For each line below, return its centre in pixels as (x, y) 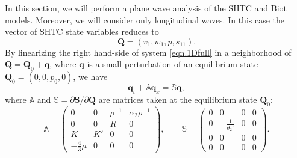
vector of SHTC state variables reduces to (82, 32)
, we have (90, 77)
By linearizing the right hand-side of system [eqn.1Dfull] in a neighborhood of (148, 52)
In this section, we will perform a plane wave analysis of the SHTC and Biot (146, 8)
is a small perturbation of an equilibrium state (173, 64)
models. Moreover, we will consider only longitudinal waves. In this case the (145, 20)
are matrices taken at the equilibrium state (178, 99)
